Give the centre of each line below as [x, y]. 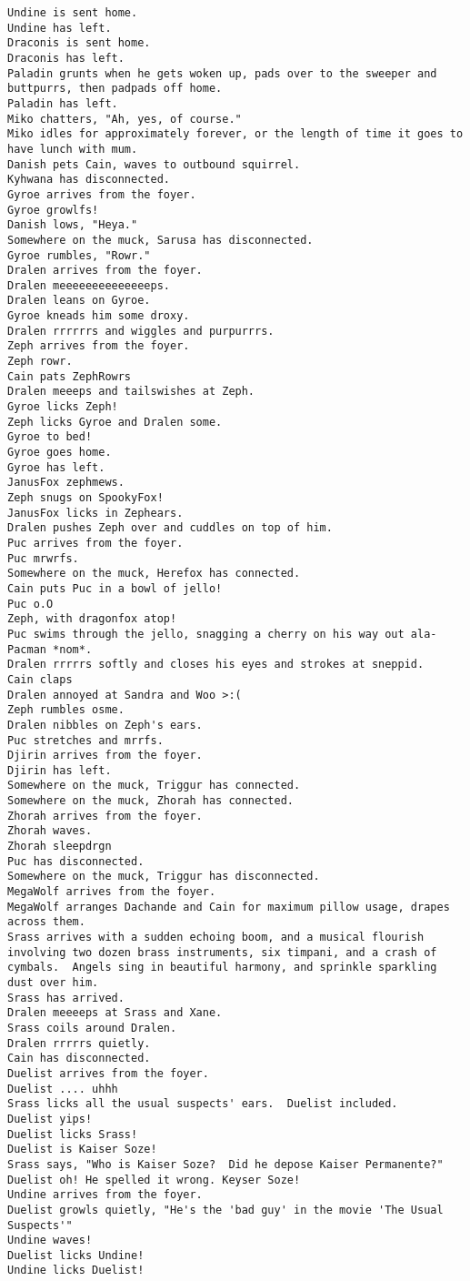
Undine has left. [60, 28]
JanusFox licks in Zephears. [95, 513]
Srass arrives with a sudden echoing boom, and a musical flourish [216, 938]
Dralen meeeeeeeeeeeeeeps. [89, 285]
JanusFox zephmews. [66, 483]
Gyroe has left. [56, 467]
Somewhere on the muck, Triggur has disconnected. [164, 877]
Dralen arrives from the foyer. [105, 271]
